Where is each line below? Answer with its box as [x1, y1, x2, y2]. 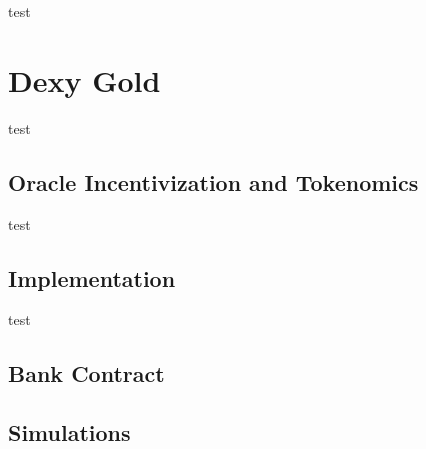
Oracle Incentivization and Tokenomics [8, 166, 419, 197]
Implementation [8, 262, 176, 293]
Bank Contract [8, 358, 165, 389]
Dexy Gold [8, 59, 161, 100]
